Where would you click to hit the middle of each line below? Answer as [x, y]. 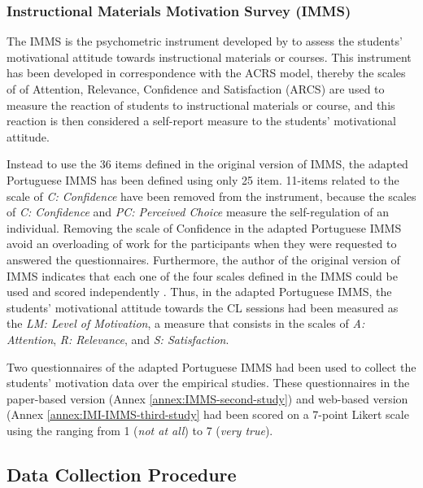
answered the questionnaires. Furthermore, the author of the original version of [203, 259]
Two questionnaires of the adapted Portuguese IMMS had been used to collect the [211, 366]
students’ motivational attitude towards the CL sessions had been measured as [203, 307]
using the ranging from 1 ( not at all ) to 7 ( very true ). [140, 430]
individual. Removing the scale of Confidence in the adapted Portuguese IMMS [204, 227]
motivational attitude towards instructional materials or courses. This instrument [209, 57]
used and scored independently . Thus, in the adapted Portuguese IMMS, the [199, 292]
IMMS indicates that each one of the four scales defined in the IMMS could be [202, 275]
